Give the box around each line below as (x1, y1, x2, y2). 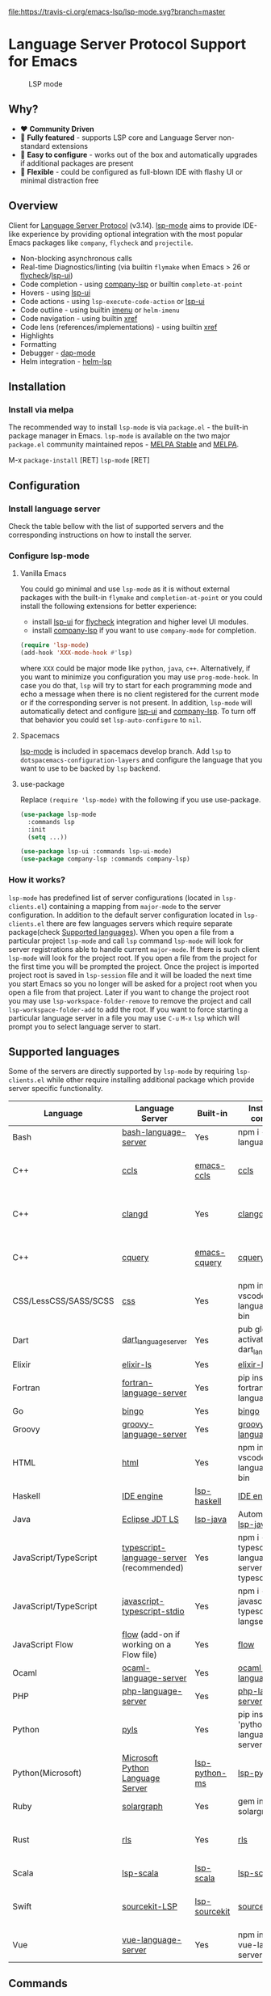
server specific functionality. (8, 1084, 103, 1093)
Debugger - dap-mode (19, 348, 96, 357)
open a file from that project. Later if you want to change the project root (8, 987, 250, 997)
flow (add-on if (122, 1629, 181, 1640)
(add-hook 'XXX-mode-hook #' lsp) (19, 649, 133, 658)
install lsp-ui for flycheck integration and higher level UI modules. (31, 617, 249, 627)
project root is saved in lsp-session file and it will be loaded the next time (8, 970, 252, 979)
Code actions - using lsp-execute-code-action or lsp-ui (19, 296, 205, 306)
